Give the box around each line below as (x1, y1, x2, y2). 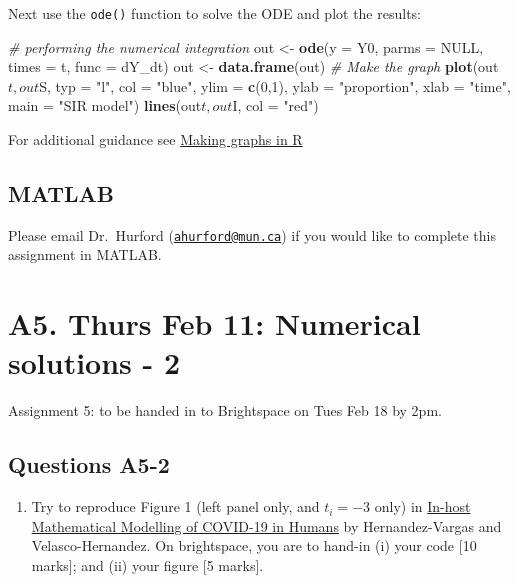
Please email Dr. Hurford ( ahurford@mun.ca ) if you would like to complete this (8, 224, 496, 245)
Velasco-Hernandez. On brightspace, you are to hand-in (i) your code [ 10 (31, 535, 477, 556)
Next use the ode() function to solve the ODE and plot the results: (8, 3, 421, 23)
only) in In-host (374, 496, 471, 517)
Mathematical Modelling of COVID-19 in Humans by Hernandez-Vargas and (31, 515, 502, 536)
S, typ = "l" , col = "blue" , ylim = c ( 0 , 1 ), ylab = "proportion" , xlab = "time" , (39, 75, 511, 96)
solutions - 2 (8, 342, 181, 383)
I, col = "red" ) (232, 95, 319, 116)
